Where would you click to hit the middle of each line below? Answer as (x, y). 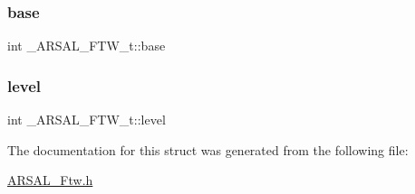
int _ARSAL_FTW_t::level (87, 120)
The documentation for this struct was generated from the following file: (208, 149)
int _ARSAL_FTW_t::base (87, 46)
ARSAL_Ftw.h (50, 180)
